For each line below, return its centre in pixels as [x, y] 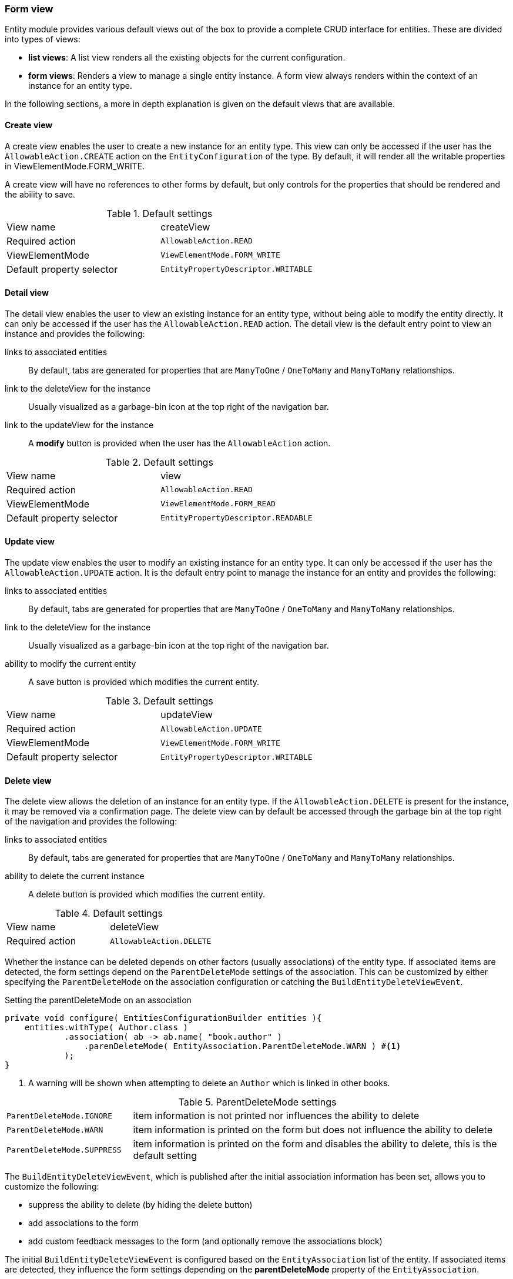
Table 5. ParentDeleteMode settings [257, 1102]
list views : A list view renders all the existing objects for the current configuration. [187, 58]
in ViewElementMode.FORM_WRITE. [75, 166]
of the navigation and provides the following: [91, 822]
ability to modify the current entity [71, 664]
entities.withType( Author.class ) [106, 1028]
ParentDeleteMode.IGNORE [60, 1116]
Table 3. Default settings [159, 701]
